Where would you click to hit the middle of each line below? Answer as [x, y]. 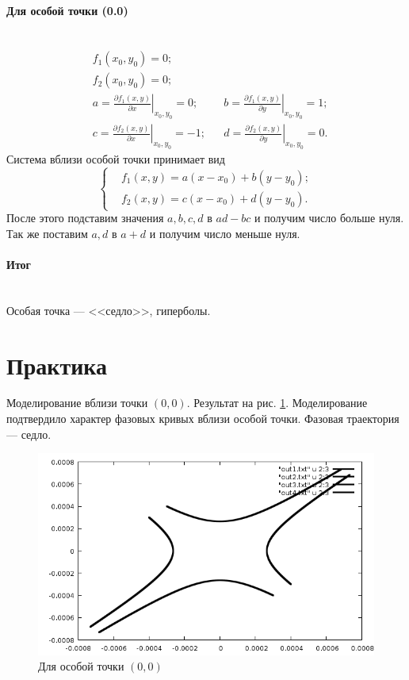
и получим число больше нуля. [329, 218]
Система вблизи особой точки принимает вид [116, 159]
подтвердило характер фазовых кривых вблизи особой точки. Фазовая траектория [203, 419]
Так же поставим [47, 233]
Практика [57, 365]
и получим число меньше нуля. [225, 233]
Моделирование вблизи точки [77, 403]
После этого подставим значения [85, 218]
